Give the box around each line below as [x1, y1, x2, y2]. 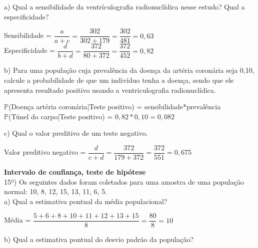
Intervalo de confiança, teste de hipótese [4, 166, 146, 177]
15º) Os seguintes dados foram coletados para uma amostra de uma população [4, 176, 244, 187]
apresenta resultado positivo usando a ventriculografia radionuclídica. [4, 84, 216, 95]
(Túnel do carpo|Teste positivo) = [8, 111, 113, 121]
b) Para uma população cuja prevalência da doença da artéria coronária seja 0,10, [4, 65, 254, 75]
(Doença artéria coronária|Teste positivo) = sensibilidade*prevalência [8, 101, 221, 112]
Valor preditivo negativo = [4, 147, 86, 157]
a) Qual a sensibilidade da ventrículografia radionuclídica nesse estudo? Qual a [4, 1, 245, 11]
